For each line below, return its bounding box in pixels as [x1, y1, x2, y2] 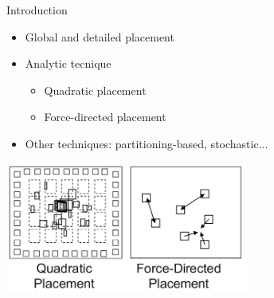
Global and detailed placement [25, 28, 174, 45]
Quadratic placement [44, 81, 147, 98]
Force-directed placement [44, 108, 166, 125]
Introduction [6, 2, 68, 18]
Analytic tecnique [25, 55, 112, 72]
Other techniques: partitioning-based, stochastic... [25, 135, 268, 151]
